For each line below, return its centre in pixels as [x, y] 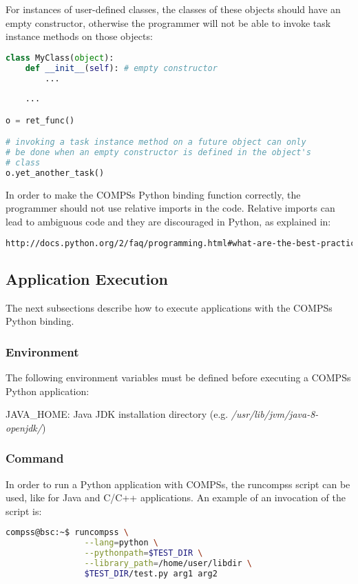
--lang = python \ [121, 543]
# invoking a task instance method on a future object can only [156, 142]
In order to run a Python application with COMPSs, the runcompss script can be [178, 484]
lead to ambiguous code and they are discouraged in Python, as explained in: [168, 222]
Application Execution [87, 278]
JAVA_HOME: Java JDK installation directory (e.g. [117, 414]
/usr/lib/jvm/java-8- [275, 414]
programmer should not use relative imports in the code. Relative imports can [170, 208]
